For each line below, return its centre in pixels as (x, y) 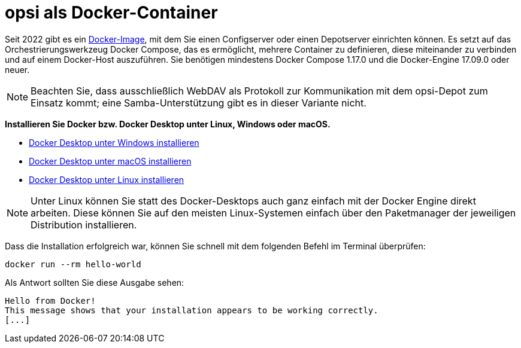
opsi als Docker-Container (111, 13)
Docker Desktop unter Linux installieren (107, 179)
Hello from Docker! (50, 300)
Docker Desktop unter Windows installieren (114, 142)
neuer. (17, 69)
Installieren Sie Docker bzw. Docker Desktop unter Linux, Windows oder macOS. (168, 124)
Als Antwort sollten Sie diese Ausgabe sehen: (95, 282)
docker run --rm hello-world (73, 264)
